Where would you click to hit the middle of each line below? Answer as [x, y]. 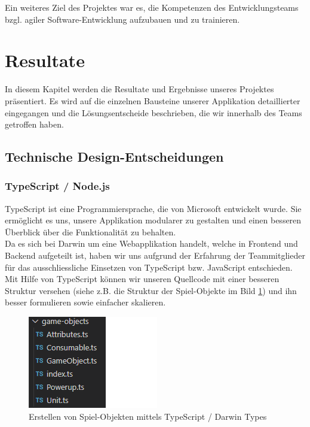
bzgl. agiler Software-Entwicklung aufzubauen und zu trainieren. [122, 19]
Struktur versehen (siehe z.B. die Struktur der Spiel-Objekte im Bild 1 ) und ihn [151, 290]
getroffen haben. [34, 124]
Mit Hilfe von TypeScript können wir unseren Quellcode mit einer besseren [142, 279]
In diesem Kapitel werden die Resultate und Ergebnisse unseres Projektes [139, 89]
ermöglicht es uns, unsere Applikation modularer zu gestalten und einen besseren [153, 220]
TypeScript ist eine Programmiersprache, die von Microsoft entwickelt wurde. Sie [153, 208]
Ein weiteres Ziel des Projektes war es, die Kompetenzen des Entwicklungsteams [152, 7]
